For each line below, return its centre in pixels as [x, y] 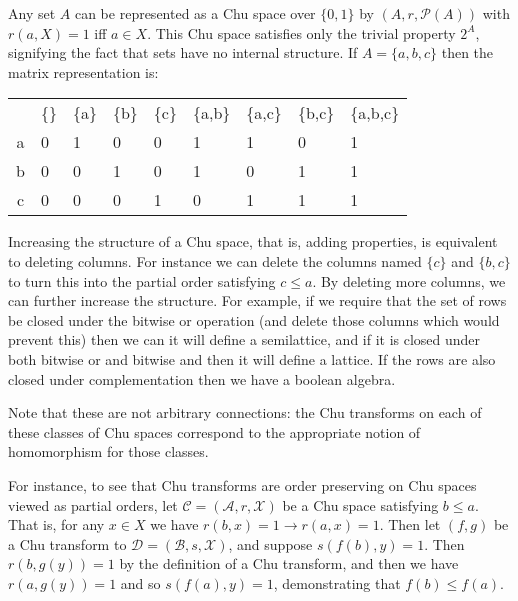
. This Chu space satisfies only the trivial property [301, 32]
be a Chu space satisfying [360, 504]
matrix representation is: [83, 71]
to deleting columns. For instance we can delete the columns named [215, 260]
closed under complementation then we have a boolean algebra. [202, 378]
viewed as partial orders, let [93, 504]
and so [140, 582]
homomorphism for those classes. [108, 451]
